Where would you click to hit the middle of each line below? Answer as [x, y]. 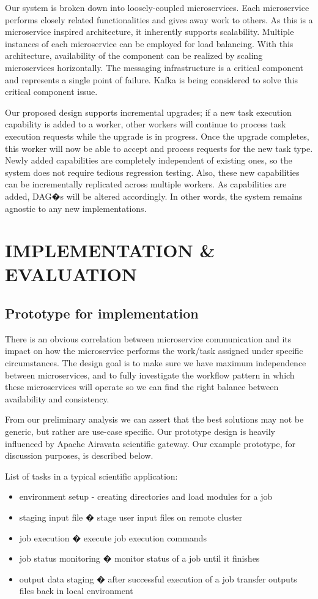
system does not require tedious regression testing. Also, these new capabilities [152, 172]
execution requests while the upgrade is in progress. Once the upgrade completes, [157, 136]
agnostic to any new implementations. [76, 208]
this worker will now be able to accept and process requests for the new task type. [159, 148]
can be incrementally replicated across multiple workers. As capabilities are [146, 184]
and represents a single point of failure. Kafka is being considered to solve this [152, 79]
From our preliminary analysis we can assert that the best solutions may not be [154, 419]
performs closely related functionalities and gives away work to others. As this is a [159, 19]
